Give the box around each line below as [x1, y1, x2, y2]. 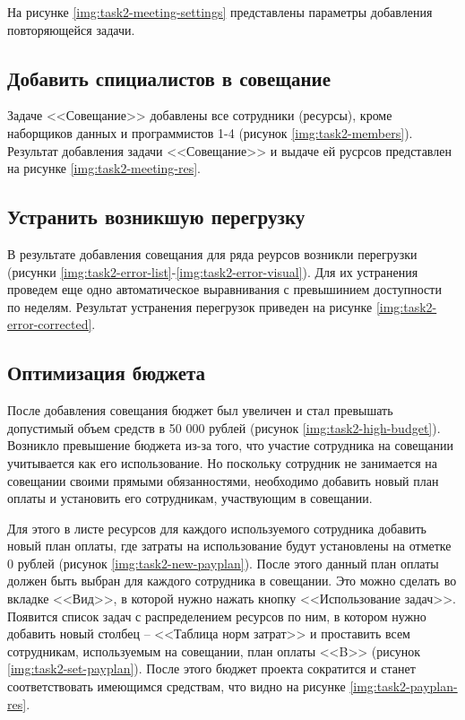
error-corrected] [7, 315, 92, 334]
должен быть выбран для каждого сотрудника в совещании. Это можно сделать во [7, 571, 457, 590]
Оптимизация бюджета [7, 359, 206, 386]
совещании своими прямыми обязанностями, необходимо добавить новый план [7, 471, 439, 490]
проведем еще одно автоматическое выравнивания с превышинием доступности [7, 280, 442, 299]
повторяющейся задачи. [7, 20, 135, 39]
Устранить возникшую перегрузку [7, 203, 306, 230]
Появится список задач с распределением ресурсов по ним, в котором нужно [7, 606, 426, 625]
